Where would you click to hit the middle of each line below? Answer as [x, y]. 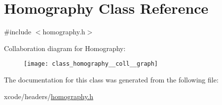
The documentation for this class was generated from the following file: [111, 79]
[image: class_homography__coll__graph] [91, 64]
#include [18, 32]
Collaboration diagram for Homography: [65, 48]
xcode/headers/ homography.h [49, 96]
